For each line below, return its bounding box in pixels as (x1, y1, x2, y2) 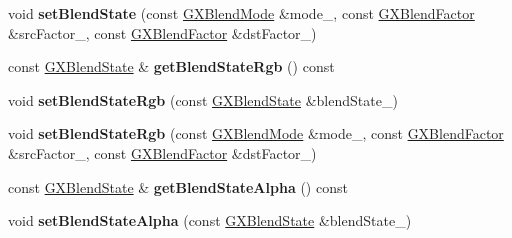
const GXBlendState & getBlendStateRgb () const (8, 56, 335, 77)
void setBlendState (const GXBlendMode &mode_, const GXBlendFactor (8, 3, 475, 23)
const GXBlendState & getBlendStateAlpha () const (8, 176, 348, 197)
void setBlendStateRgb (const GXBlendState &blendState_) (8, 89, 398, 110)
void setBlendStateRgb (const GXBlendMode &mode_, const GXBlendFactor (8, 123, 504, 144)
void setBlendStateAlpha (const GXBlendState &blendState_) (8, 210, 412, 231)
